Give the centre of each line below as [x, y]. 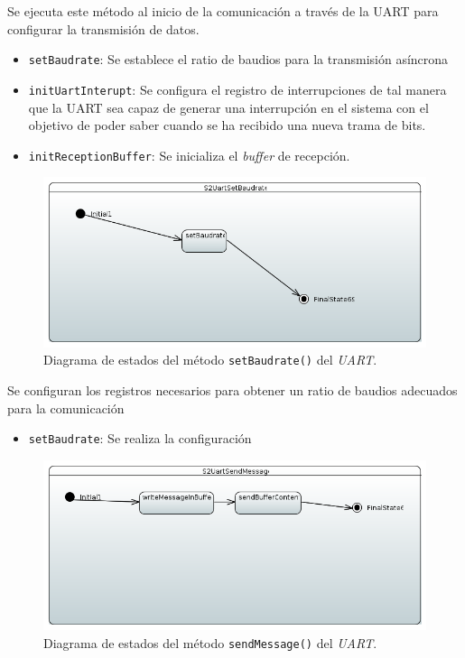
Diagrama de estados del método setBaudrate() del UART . [210, 360]
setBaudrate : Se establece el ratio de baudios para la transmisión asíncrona [238, 59]
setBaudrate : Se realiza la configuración [140, 438]
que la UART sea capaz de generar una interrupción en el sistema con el [228, 107]
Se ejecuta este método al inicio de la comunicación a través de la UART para [223, 11]
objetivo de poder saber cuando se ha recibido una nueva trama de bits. [227, 125]
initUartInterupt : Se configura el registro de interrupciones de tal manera [237, 89]
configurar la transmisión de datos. [103, 28]
